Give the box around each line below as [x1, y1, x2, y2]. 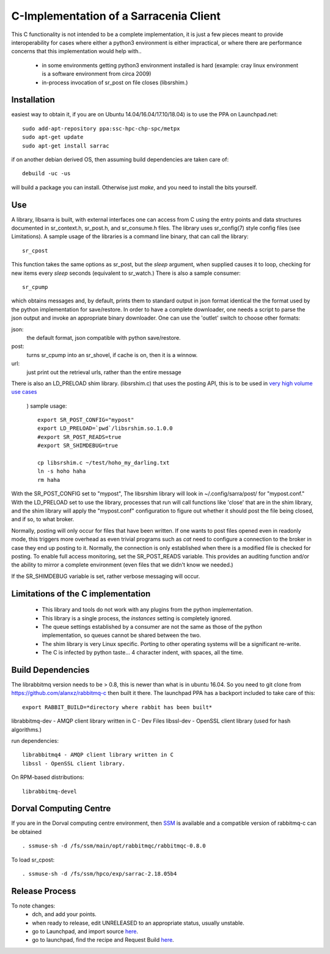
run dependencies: [11, 737, 59, 744]
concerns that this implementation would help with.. [11, 48, 142, 55]
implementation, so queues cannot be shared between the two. [42, 631, 202, 639]
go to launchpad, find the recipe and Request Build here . [32, 936, 174, 944]
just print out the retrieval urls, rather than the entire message [26, 368, 182, 376]
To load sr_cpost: [11, 856, 55, 863]
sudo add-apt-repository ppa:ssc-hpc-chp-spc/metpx [22, 125, 180, 132]
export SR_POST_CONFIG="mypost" [37, 416, 134, 424]
